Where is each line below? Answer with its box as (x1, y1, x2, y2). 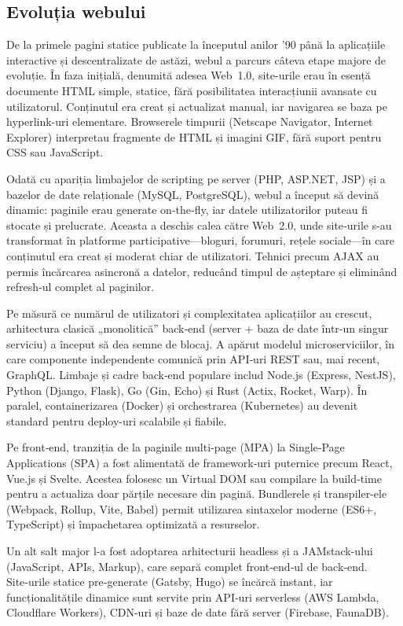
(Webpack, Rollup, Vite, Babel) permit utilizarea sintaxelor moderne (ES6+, (6, 500, 377, 517)
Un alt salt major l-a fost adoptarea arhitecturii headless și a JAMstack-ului (6, 543, 373, 559)
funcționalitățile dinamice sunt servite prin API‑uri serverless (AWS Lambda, (6, 588, 379, 605)
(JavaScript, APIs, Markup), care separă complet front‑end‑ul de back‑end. (6, 558, 368, 574)
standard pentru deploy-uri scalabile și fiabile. (6, 412, 227, 429)
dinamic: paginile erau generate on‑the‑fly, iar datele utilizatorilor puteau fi (6, 201, 368, 218)
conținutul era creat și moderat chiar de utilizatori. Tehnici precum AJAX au (6, 247, 379, 263)
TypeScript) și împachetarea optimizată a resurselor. (6, 516, 260, 532)
